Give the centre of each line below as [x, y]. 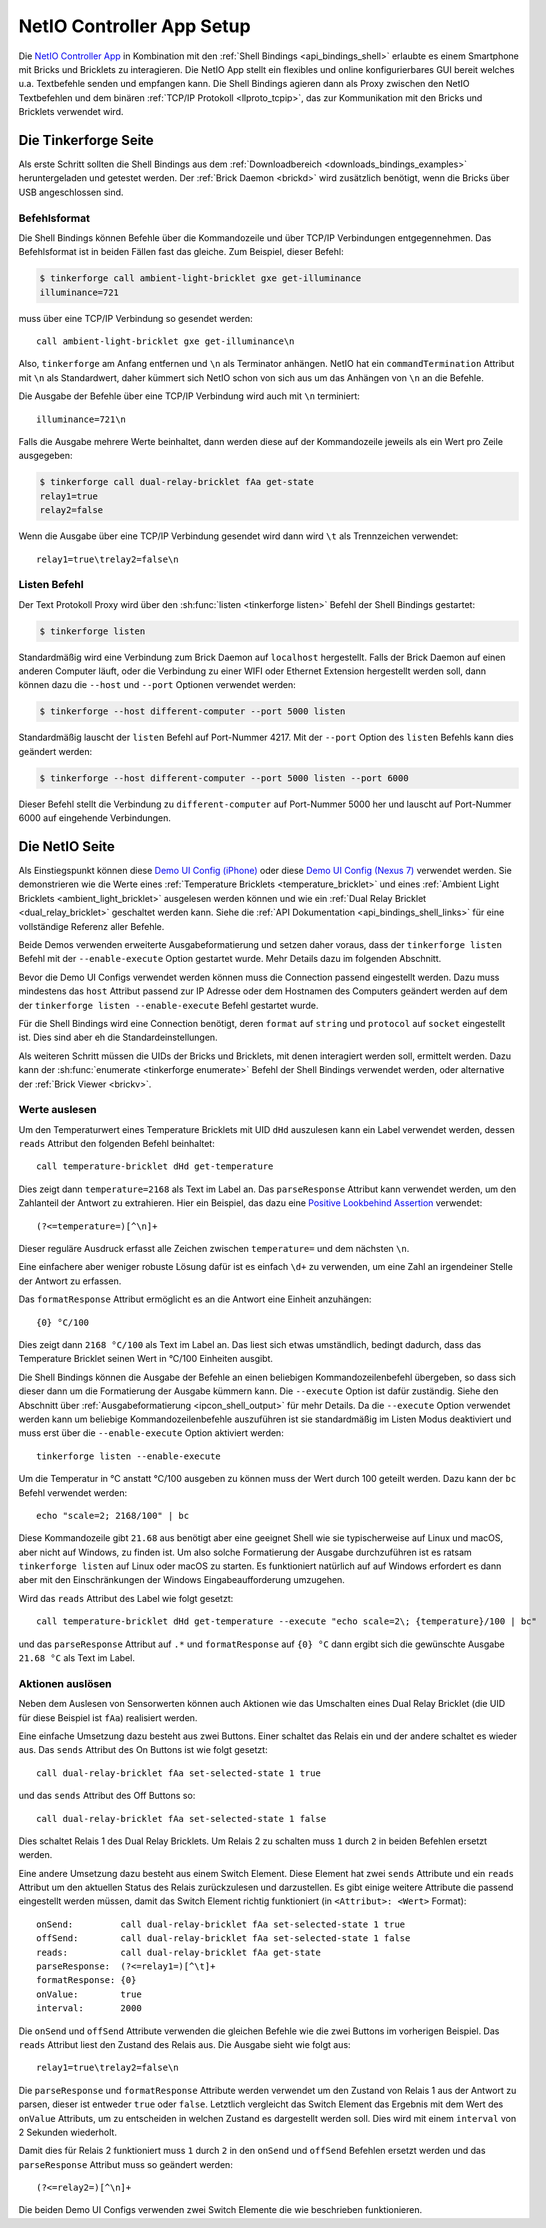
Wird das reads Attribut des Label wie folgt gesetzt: [126, 1598]
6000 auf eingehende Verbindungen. [95, 818]
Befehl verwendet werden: [73, 1492]
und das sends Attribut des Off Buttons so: [107, 1796]
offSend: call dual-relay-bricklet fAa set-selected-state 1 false [223, 1938]
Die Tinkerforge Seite [86, 140]
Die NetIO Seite [66, 846]
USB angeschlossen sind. [71, 192]
